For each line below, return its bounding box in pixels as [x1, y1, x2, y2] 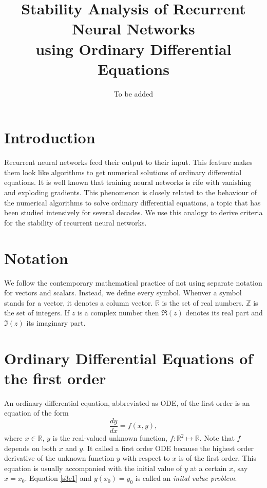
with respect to [122, 453, 170, 463]
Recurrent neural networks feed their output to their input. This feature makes [4, 157, 253, 167]
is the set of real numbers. [162, 297, 244, 308]
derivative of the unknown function [4, 453, 115, 463]
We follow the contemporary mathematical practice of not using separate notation [4, 277, 262, 288]
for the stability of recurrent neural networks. [4, 217, 147, 228]
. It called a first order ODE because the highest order [83, 442, 254, 453]
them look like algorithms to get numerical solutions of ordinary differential [4, 166, 242, 177]
